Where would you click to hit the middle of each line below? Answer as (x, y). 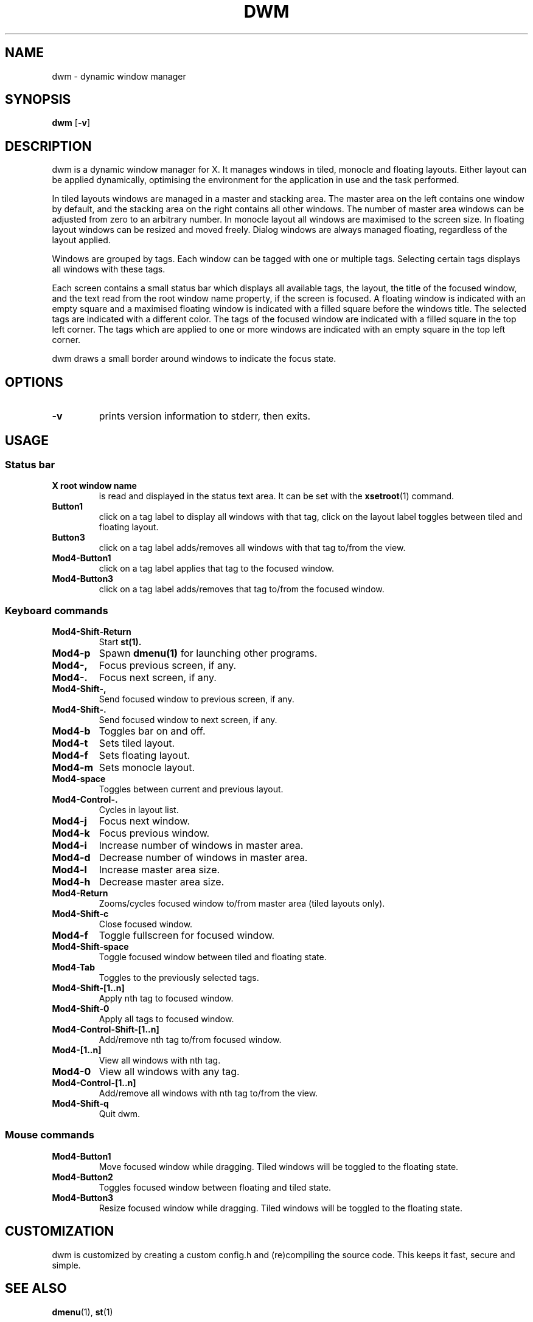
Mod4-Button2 (82, 1177)
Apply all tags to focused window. (166, 1019)
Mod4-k (71, 833)
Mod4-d (71, 858)
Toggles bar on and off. (152, 731)
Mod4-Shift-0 (81, 1009)
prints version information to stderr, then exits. (205, 416)
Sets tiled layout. (137, 743)
